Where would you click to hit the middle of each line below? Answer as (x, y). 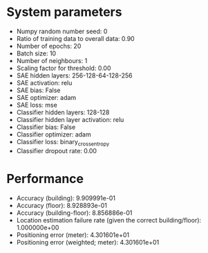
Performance (45, 178)
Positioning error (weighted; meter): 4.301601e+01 (88, 242)
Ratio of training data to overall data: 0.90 (76, 38)
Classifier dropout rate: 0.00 (57, 150)
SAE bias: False (38, 90)
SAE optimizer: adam (46, 97)
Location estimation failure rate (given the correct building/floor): (109, 220)
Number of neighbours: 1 (52, 60)
